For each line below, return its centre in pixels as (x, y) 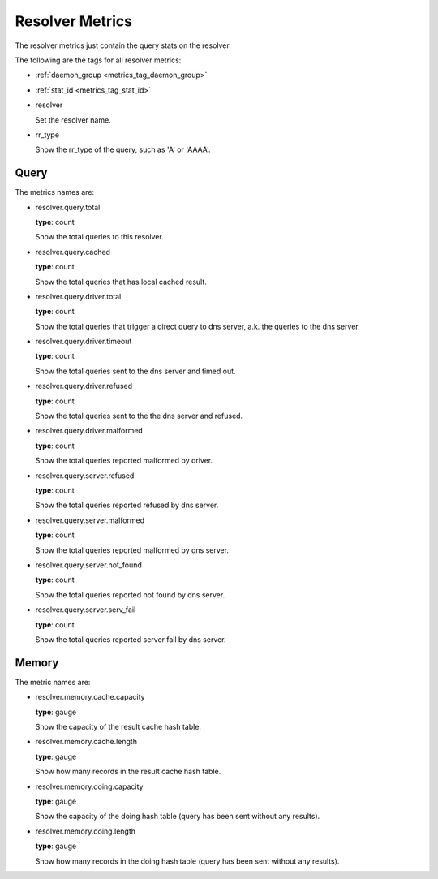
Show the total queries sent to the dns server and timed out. (135, 371)
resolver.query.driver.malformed (89, 431)
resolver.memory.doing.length (86, 831)
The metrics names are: (55, 192)
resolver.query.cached (73, 252)
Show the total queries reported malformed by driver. (124, 461)
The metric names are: (53, 682)
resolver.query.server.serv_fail (86, 610)
